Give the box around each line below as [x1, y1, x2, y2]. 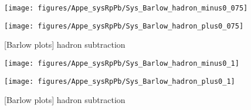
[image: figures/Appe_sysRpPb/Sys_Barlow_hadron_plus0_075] [4, 22, 244, 30]
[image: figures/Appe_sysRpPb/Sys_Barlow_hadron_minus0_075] [4, 4, 248, 12]
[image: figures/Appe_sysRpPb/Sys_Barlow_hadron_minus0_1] [4, 59, 239, 68]
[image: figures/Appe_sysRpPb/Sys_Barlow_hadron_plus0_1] [4, 77, 235, 86]
